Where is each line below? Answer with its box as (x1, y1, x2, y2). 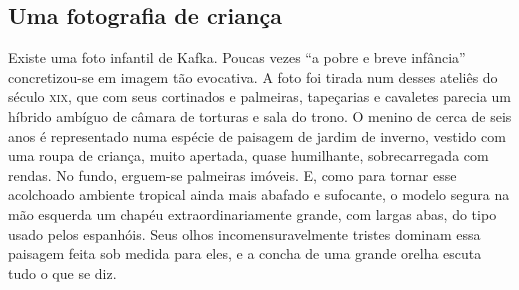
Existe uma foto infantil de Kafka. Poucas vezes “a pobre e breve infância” (8, 47, 466, 68)
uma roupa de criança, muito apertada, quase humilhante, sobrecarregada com (8, 145, 489, 166)
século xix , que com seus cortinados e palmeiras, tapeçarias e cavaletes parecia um (8, 86, 512, 107)
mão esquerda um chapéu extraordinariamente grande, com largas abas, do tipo (8, 203, 497, 224)
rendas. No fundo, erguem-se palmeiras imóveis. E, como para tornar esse (8, 164, 457, 185)
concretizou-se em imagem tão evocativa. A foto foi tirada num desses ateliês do (8, 66, 498, 87)
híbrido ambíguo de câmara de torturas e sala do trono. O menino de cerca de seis (8, 105, 512, 126)
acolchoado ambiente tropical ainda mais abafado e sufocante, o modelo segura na (8, 184, 510, 205)
